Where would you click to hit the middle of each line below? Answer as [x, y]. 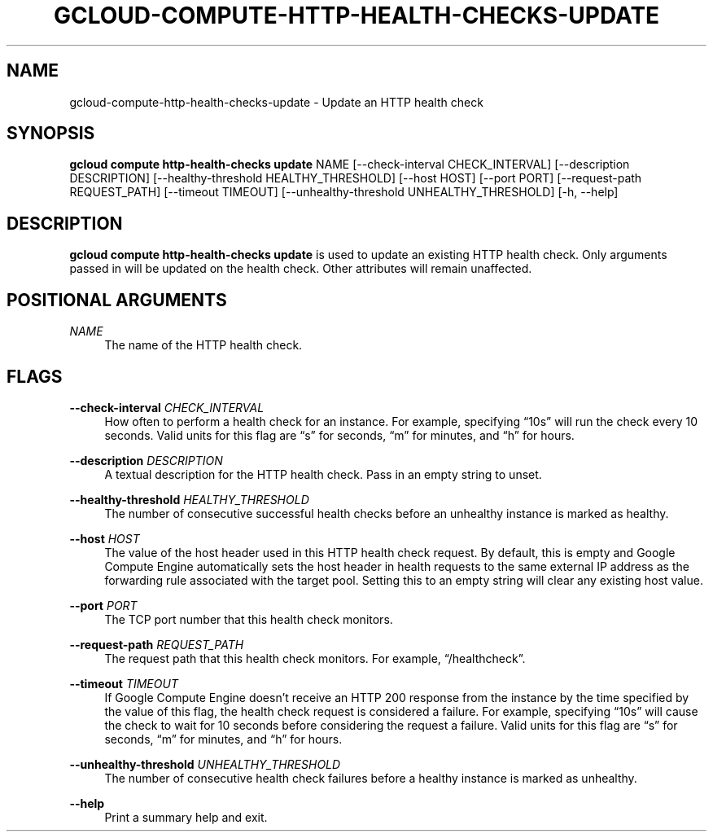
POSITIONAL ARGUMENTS [117, 300]
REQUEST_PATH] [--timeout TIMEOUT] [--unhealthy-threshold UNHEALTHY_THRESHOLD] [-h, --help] [344, 192]
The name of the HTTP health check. [203, 345]
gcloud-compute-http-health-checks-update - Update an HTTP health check [276, 102]
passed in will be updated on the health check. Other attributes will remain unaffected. [301, 269]
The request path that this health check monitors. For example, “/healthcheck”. [315, 658]
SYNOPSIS [51, 134]
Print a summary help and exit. [186, 817]
